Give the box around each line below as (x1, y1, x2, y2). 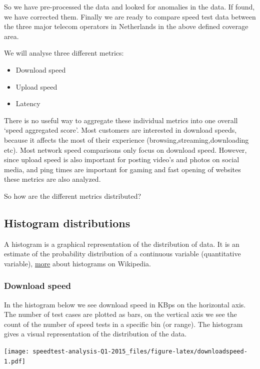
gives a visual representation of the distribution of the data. (4, 328, 187, 339)
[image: (4, 348, 29, 355)
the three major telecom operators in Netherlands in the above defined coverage (4, 21, 248, 32)
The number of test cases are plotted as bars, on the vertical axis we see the (4, 309, 237, 319)
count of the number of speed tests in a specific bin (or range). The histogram (4, 318, 243, 329)
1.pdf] (4, 357, 25, 365)
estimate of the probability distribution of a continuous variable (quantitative (4, 248, 241, 259)
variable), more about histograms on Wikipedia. (4, 258, 151, 268)
